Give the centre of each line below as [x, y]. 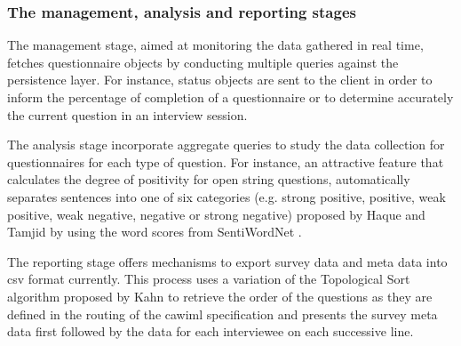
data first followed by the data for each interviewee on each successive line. [211, 331]
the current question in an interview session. [127, 114]
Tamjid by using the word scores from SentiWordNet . [155, 232]
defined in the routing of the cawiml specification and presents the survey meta [223, 314]
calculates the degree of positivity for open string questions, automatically [209, 179]
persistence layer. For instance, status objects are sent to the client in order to [220, 80]
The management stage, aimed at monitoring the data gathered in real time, [215, 45]
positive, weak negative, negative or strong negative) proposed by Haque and [216, 214]
